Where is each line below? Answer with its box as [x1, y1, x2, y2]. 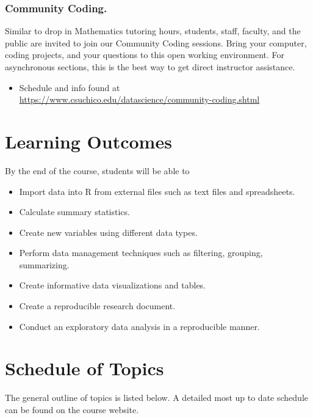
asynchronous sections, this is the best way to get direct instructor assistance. [5, 61, 295, 73]
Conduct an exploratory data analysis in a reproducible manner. [19, 320, 260, 332]
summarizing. [19, 258, 70, 271]
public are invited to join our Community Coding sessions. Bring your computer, [5, 36, 307, 49]
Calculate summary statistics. [19, 205, 130, 218]
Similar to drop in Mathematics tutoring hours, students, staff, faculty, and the [5, 24, 301, 37]
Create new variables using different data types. [19, 226, 198, 238]
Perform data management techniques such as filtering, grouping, [19, 246, 263, 259]
